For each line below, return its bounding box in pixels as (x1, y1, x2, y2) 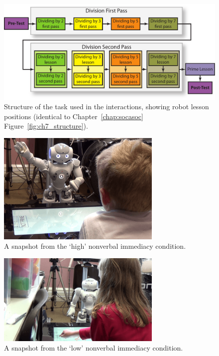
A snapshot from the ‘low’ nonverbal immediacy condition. (4, 343, 183, 353)
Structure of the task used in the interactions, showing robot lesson (4, 101, 209, 112)
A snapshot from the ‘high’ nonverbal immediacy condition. (4, 241, 186, 251)
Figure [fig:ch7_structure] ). (4, 121, 88, 131)
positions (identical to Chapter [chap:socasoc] (4, 111, 143, 121)
